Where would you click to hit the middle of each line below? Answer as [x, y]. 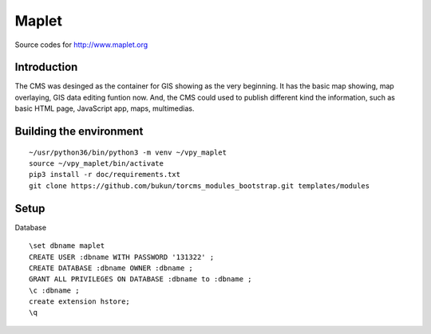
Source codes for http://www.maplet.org [81, 45]
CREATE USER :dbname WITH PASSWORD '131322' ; [122, 257]
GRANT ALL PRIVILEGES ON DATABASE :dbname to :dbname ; [140, 279]
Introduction [46, 67]
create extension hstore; [80, 302]
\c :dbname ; [54, 290]
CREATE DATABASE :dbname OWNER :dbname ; [111, 268]
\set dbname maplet [67, 246]
